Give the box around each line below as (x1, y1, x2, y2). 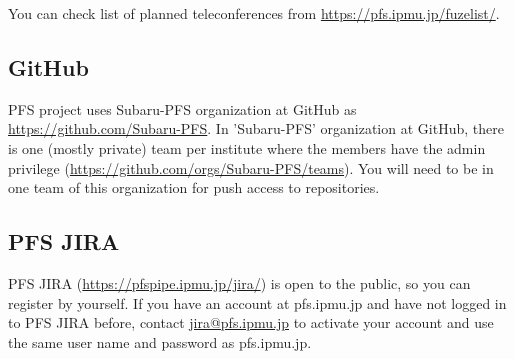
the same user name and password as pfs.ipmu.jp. (8, 331, 312, 352)
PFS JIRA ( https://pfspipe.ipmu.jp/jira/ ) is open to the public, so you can (8, 272, 471, 293)
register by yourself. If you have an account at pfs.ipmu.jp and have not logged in (8, 292, 507, 313)
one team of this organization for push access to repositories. (8, 177, 380, 198)
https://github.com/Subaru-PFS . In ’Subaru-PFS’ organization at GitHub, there (8, 118, 504, 139)
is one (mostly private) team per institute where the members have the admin (8, 137, 486, 158)
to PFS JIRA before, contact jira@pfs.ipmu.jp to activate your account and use (8, 312, 494, 333)
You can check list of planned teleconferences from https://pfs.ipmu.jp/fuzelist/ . (8, 3, 500, 23)
